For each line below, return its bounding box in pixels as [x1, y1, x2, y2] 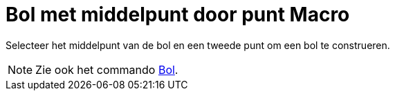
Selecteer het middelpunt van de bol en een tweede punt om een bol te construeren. [6, 39, 390, 51]
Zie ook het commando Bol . [35, 62, 178, 77]
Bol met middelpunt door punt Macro [6, 3, 350, 26]
